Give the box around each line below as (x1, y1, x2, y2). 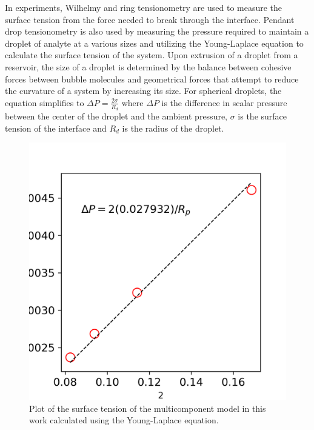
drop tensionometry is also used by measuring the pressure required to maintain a (5, 25, 309, 38)
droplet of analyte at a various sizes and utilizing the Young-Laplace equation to (5, 36, 304, 49)
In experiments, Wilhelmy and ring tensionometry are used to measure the (5, 1, 282, 13)
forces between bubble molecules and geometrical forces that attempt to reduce (5, 72, 299, 85)
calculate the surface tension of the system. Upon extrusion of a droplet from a (5, 49, 298, 61)
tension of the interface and (5, 121, 107, 134)
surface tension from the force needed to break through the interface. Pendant (5, 13, 295, 25)
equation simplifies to (5, 96, 84, 109)
